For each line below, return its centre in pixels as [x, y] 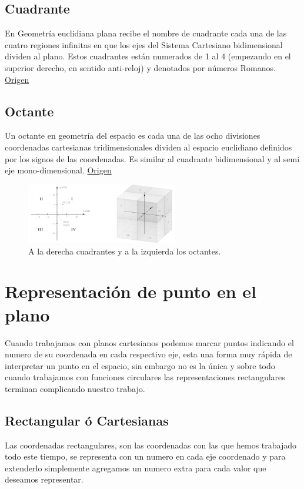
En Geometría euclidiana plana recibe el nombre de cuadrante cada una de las [146, 33]
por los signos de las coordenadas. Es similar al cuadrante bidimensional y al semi [152, 158]
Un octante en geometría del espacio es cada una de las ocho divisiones [133, 135]
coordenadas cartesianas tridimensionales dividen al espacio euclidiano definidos [148, 147]
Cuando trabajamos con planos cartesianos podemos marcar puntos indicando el [149, 342]
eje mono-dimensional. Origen [58, 170]
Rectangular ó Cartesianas [87, 420]
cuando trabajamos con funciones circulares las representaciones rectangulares [145, 377]
